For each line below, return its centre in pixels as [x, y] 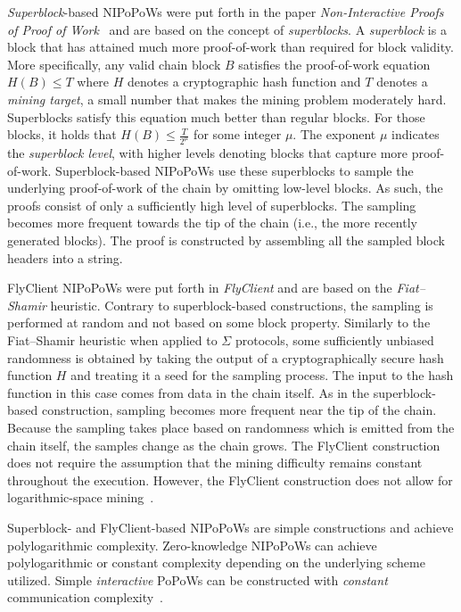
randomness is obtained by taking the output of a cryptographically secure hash [226, 357]
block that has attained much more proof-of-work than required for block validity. [230, 47]
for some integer [238, 134]
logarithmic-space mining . [81, 497]
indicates [416, 134]
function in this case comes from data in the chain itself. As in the [189, 392]
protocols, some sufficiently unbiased [334, 339]
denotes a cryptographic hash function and [244, 82]
